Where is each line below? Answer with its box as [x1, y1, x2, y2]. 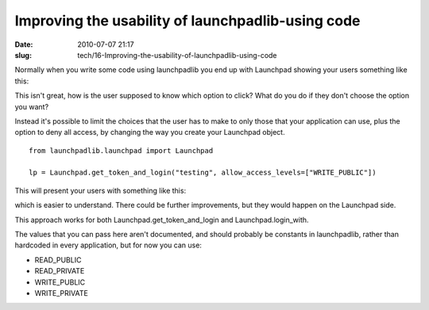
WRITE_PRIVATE [34, 288, 89, 297]
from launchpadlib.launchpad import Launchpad [29, 146, 214, 155]
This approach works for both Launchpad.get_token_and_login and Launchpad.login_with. [14, 215, 309, 224]
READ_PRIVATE [34, 266, 85, 276]
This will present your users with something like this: [14, 186, 187, 195]
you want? [14, 101, 49, 111]
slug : [14, 50, 32, 59]
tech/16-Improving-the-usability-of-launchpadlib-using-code [77, 50, 277, 59]
